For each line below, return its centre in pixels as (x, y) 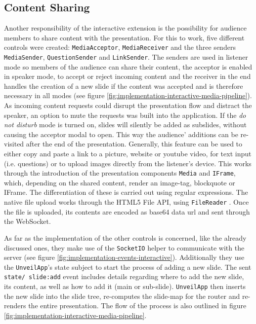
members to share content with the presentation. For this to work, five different (124, 37)
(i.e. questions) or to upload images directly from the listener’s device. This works (128, 163)
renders (15, 306)
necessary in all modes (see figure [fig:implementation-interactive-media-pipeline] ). (128, 95)
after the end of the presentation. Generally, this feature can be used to (134, 144)
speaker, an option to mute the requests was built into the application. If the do (125, 115)
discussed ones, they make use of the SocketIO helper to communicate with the (124, 247)
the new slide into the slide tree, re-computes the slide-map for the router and (122, 296)
